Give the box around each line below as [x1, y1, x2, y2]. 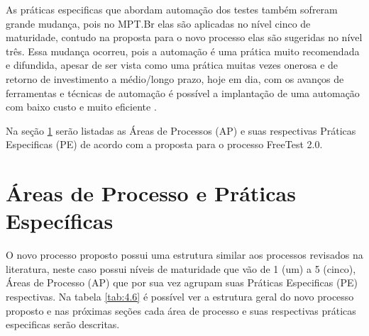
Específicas [6, 206, 114, 235]
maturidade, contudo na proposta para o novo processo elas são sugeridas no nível [6, 30, 363, 45]
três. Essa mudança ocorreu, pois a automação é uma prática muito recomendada [6, 43, 360, 58]
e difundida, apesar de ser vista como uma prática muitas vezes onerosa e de [6, 57, 338, 72]
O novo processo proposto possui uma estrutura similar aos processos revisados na [6, 247, 363, 262]
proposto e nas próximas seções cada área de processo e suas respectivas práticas [6, 303, 356, 318]
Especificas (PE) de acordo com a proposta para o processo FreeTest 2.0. [6, 137, 323, 152]
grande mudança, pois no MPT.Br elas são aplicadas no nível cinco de [6, 16, 311, 30]
